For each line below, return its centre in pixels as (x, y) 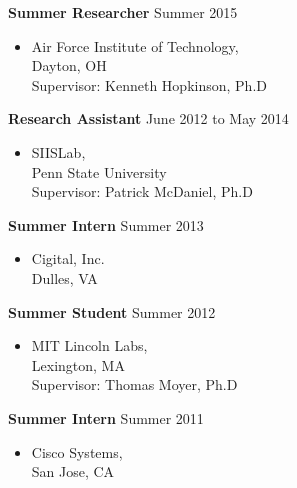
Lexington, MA (78, 364)
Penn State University (99, 171)
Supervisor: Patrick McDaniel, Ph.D (142, 191)
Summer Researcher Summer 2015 (123, 12)
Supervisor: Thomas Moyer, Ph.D (134, 384)
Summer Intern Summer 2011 (106, 417)
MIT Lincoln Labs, (89, 345)
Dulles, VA (64, 277)
